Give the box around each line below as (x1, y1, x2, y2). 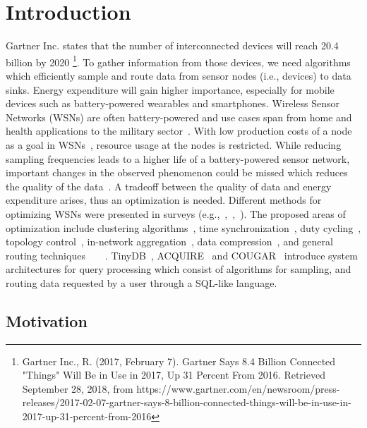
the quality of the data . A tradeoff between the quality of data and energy (6, 178, 332, 193)
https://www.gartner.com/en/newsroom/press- (136, 381, 340, 396)
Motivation (6, 310, 88, 331)
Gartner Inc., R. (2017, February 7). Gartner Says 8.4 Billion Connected (22, 353, 336, 368)
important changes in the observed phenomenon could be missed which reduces (6, 165, 348, 180)
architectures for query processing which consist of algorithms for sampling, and (6, 262, 351, 276)
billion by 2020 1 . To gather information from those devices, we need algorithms (6, 52, 351, 69)
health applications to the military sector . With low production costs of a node (6, 123, 352, 138)
